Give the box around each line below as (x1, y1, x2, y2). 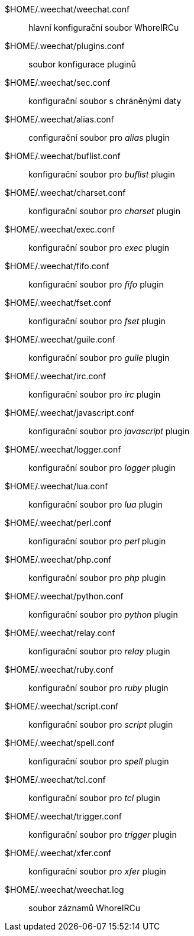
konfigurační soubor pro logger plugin (28, 463, 176, 473)
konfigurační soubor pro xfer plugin (28, 866, 166, 876)
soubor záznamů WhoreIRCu (28, 903, 141, 913)
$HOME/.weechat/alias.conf (5, 114, 114, 124)
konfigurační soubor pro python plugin (28, 609, 178, 619)
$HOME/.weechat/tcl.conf (5, 774, 106, 785)
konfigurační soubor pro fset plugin (28, 316, 166, 326)
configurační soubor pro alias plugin (28, 133, 170, 143)
